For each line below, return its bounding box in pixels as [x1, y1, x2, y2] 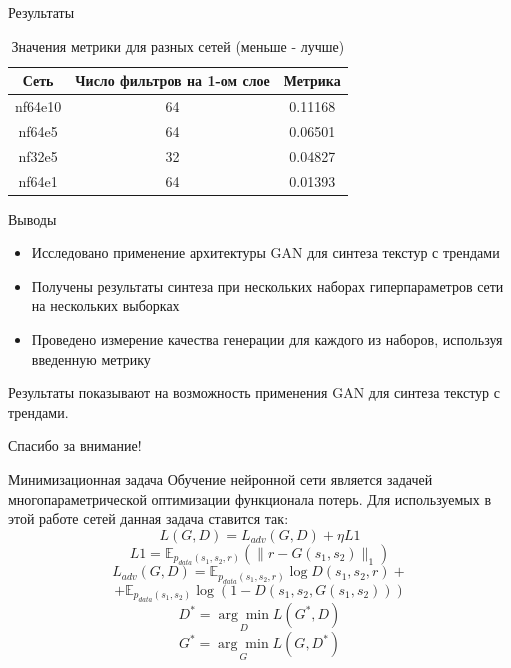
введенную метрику [31, 348, 151, 369]
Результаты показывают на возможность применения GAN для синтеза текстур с [8, 382, 500, 403]
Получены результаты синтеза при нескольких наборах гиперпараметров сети [31, 275, 504, 296]
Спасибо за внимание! [8, 435, 142, 456]
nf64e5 [18, 120, 58, 141]
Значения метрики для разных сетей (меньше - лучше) [11, 35, 345, 56]
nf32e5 [18, 145, 58, 166]
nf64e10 [15, 96, 62, 117]
